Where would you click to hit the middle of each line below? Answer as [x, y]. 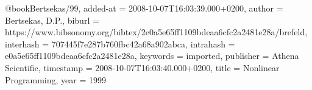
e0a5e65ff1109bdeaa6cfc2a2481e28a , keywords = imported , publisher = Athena [152, 56]
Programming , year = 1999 [55, 79]
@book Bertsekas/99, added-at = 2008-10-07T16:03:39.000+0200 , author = [144, 8]
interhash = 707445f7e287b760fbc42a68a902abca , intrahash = [120, 43]
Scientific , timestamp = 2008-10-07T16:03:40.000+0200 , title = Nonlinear [142, 67]
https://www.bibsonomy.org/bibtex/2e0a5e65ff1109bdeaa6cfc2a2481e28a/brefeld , [156, 32]
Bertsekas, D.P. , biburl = [52, 20]
